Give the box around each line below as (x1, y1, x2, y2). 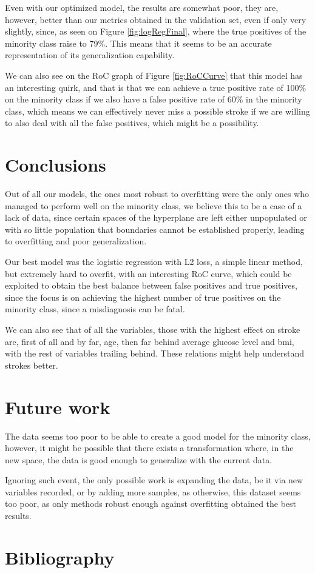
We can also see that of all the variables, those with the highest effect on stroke (5, 323, 300, 335)
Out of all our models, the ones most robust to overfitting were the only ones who (5, 187, 310, 200)
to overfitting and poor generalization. (5, 235, 147, 247)
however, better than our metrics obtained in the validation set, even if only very (5, 13, 307, 25)
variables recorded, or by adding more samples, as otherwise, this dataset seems (5, 485, 301, 498)
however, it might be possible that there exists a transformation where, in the (5, 441, 294, 454)
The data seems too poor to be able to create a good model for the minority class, (5, 429, 311, 442)
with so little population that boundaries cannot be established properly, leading (5, 223, 305, 235)
